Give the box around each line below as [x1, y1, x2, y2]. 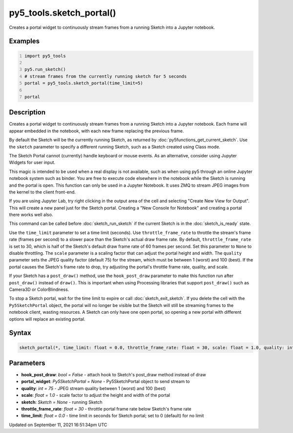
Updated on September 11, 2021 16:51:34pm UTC [9, 422, 107, 428]
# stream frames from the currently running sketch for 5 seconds [24, 73, 187, 79]
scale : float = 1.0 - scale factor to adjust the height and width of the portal [21, 392, 170, 398]
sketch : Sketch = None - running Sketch [21, 399, 103, 405]
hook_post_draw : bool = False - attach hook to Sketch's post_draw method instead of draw [21, 372, 206, 378]
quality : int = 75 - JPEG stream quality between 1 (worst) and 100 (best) [21, 385, 166, 391]
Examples [9, 37, 40, 45]
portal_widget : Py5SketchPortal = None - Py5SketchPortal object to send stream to [21, 379, 190, 385]
